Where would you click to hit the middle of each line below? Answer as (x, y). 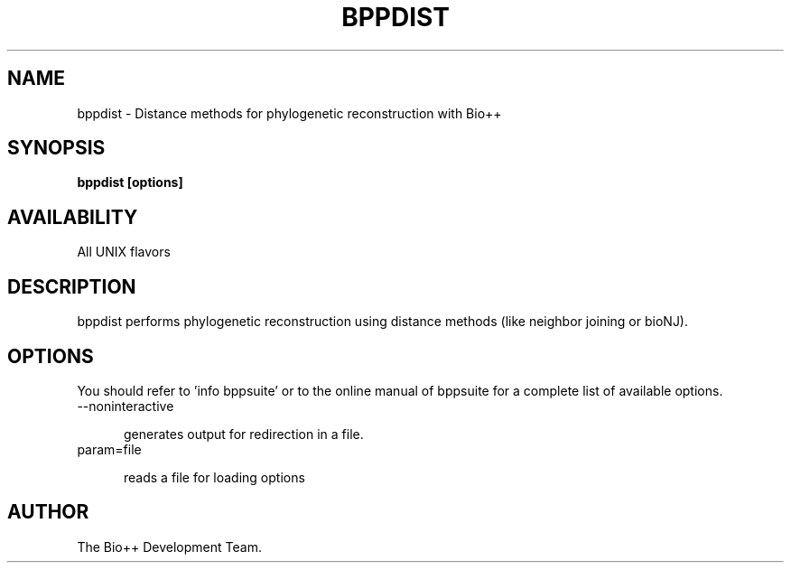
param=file (109, 449)
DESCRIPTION (72, 286)
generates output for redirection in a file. (244, 434)
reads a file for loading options (214, 477)
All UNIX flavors (124, 252)
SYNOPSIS (56, 148)
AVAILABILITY (73, 217)
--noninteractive (126, 406)
